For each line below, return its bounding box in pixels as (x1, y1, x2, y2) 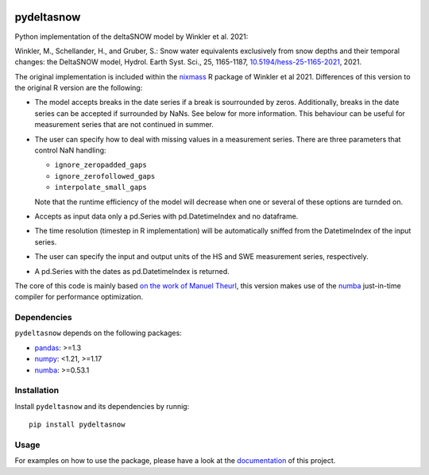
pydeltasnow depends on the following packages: (14, 328, 182, 338)
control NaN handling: (34, 145, 106, 155)
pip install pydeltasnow (29, 420, 126, 429)
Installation (14, 385, 60, 396)
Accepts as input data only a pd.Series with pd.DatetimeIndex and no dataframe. (34, 211, 299, 221)
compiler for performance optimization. (14, 292, 143, 302)
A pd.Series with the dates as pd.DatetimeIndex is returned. (34, 266, 230, 276)
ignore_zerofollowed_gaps (54, 172, 156, 180)
